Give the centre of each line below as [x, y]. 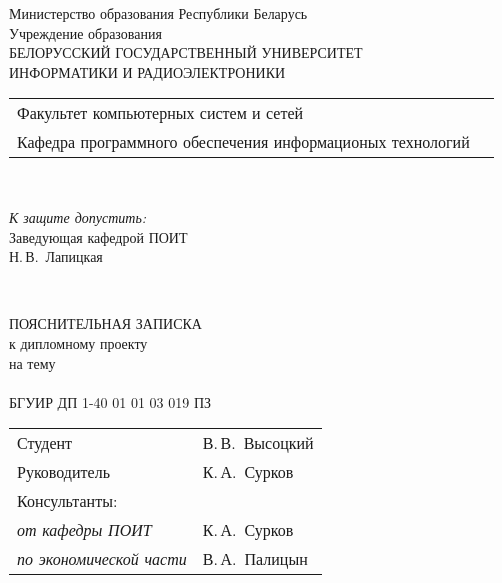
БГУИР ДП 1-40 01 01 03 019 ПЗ [110, 401]
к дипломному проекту [78, 342]
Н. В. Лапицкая [56, 256]
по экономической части [102, 559]
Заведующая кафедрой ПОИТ [98, 236]
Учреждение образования [85, 32]
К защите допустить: [78, 216]
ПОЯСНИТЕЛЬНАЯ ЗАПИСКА [105, 323]
